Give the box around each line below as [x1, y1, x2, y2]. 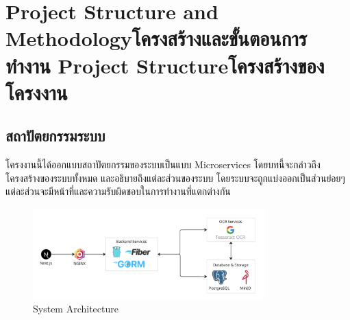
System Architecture [33, 301, 118, 315]
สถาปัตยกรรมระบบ [5, 125, 105, 146]
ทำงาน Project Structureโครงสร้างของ [5, 51, 325, 79]
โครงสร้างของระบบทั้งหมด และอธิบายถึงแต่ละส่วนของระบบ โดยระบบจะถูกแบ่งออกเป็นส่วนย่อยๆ [5, 170, 345, 185]
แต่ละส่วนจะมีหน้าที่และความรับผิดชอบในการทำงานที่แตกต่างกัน [5, 184, 231, 198]
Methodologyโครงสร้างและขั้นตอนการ [5, 24, 308, 52]
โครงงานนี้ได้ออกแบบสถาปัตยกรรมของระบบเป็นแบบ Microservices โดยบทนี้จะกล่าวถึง [5, 157, 321, 172]
